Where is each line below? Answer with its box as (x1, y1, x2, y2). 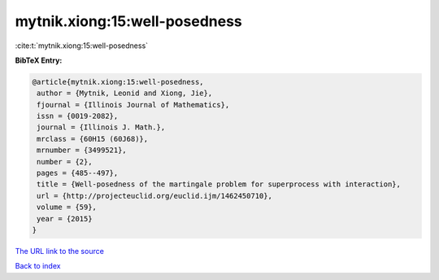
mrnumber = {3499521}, (37, 146, 128, 155)
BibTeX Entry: (15, 55, 63, 65)
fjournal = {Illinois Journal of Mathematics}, (37, 100, 230, 109)
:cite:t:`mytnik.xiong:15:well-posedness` (15, 41, 149, 50)
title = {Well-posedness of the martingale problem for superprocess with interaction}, (37, 180, 402, 189)
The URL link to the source (15, 246, 105, 256)
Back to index (15, 261, 61, 271)
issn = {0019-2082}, (37, 112, 119, 121)
